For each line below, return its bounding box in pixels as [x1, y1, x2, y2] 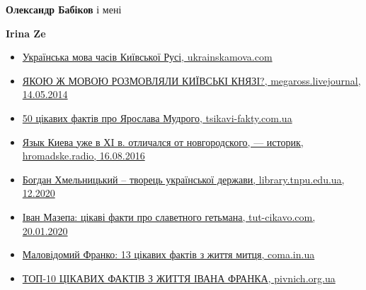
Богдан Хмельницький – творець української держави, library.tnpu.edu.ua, [22, 171, 345, 186]
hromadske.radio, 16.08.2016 [22, 148, 145, 163]
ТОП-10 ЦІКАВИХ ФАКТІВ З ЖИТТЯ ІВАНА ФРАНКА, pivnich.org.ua [22, 270, 336, 285]
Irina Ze [6, 25, 46, 40]
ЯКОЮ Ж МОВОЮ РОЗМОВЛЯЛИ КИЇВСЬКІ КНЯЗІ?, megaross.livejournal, [22, 73, 361, 87]
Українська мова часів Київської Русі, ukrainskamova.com [22, 49, 273, 64]
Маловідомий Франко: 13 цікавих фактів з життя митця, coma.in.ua [22, 247, 315, 262]
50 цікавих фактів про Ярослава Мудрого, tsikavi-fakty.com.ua [22, 110, 292, 125]
